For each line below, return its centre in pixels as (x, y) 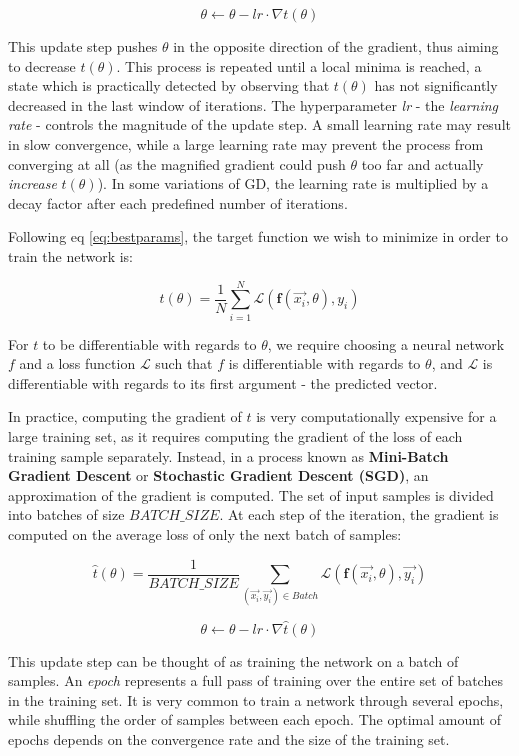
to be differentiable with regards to (149, 343)
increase (32, 183)
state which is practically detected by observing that (169, 85)
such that (184, 363)
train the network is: (70, 255)
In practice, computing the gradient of (125, 416)
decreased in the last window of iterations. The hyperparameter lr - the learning (253, 104)
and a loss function (77, 363)
